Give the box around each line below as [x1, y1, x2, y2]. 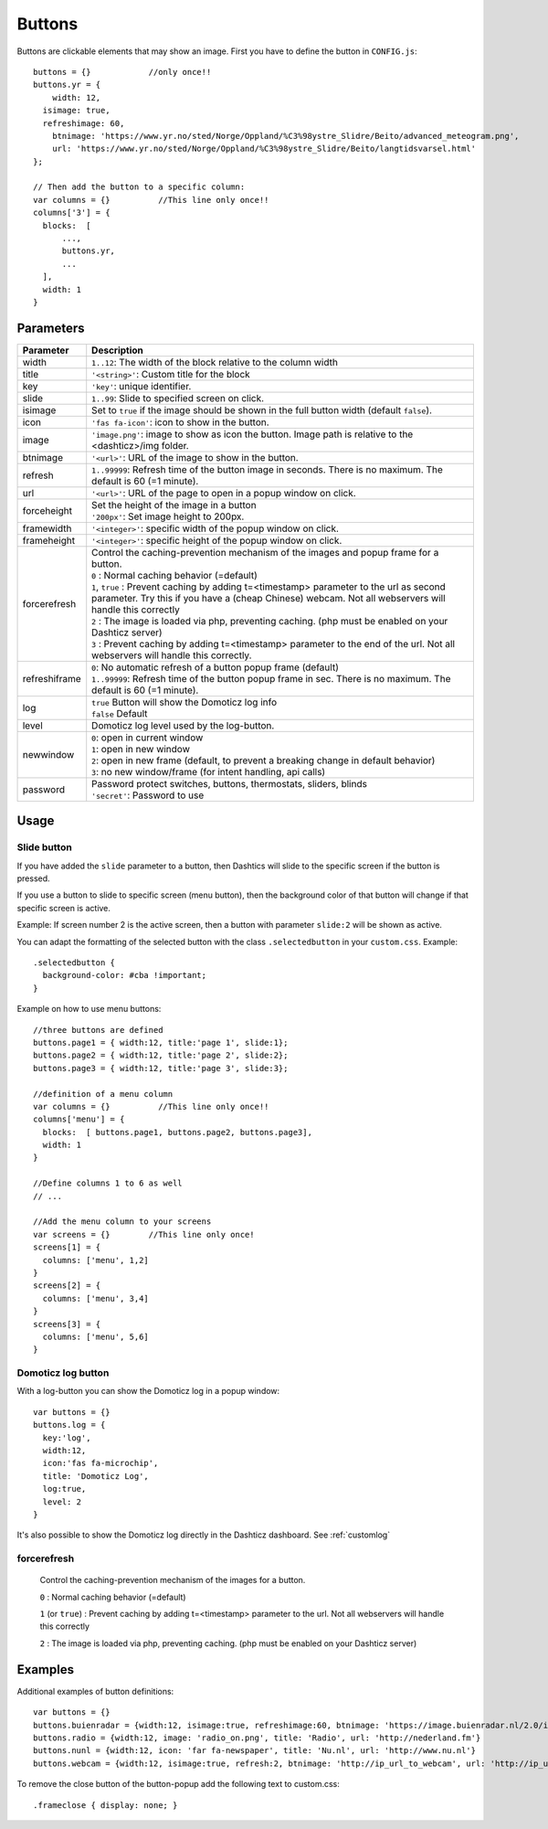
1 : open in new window [91, 742, 191, 755]
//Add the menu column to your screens [33, 1217, 212, 1227]
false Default [91, 707, 148, 719]
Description [91, 344, 143, 356]
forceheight [22, 504, 73, 516]
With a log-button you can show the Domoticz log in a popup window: [16, 1386, 280, 1397]
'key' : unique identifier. [91, 379, 192, 392]
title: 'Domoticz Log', [42, 1471, 150, 1481]
